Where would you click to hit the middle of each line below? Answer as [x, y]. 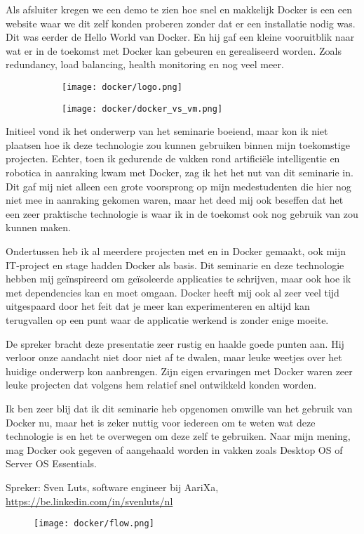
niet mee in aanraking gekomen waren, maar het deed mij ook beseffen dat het [175, 200]
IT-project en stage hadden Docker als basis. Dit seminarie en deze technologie [175, 265]
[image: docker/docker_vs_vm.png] [142, 109]
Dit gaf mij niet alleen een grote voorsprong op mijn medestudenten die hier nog [178, 186]
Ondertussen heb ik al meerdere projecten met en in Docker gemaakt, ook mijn [176, 251]
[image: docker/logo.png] [122, 87]
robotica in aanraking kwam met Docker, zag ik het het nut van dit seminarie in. [180, 172]
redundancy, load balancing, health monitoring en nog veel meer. [145, 64]
